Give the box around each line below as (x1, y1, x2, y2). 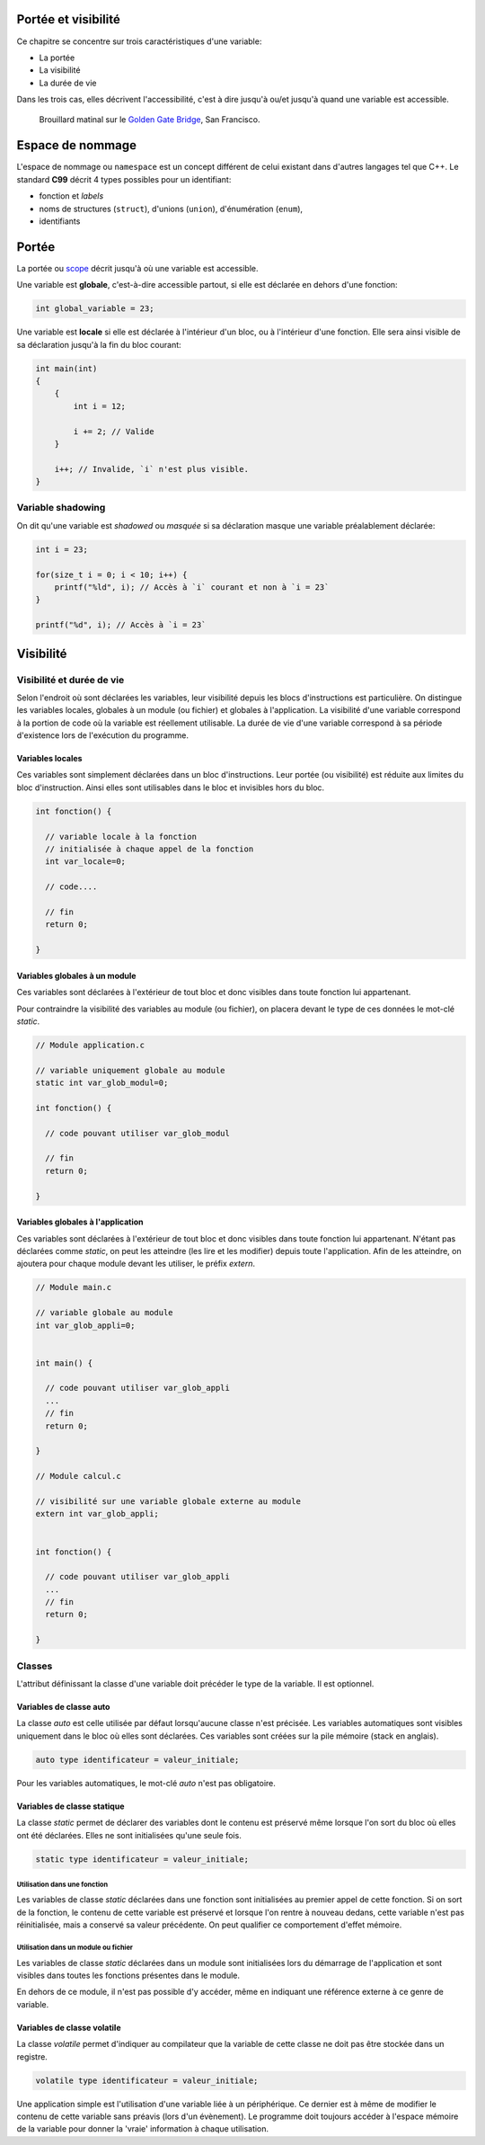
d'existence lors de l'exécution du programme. (16, 730, 189, 741)
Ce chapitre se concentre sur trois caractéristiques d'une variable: (16, 36, 262, 47)
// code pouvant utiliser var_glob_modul (45, 1128, 231, 1138)
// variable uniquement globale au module (35, 1065, 225, 1075)
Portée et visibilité (16, 12, 120, 27)
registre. (16, 2051, 48, 2062)
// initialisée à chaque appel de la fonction (45, 844, 254, 854)
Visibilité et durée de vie (16, 673, 125, 686)
